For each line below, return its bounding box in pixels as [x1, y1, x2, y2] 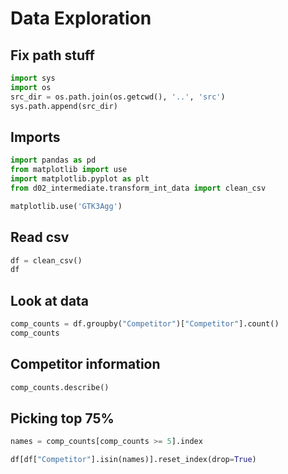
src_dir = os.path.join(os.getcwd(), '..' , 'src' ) [10, 92, 226, 102]
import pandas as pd [10, 155, 97, 166]
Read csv [10, 229, 70, 246]
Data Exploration [10, 7, 152, 30]
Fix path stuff [10, 47, 95, 64]
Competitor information [10, 356, 161, 373]
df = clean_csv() [10, 255, 83, 266]
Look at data [10, 292, 90, 309]
